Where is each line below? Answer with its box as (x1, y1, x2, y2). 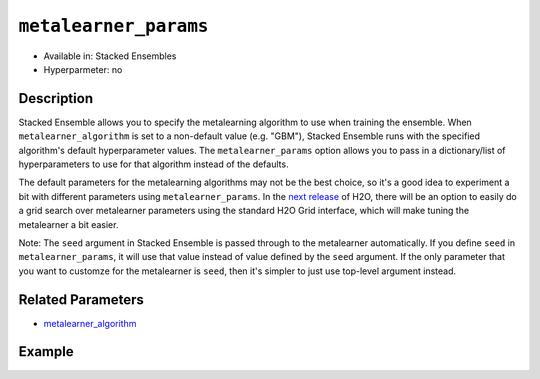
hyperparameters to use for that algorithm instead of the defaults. (18, 158, 289, 170)
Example (18, 343, 74, 360)
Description (18, 90, 94, 107)
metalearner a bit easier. (18, 218, 119, 230)
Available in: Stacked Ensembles (43, 50, 177, 62)
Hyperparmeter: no (43, 63, 123, 75)
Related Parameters (18, 291, 145, 308)
